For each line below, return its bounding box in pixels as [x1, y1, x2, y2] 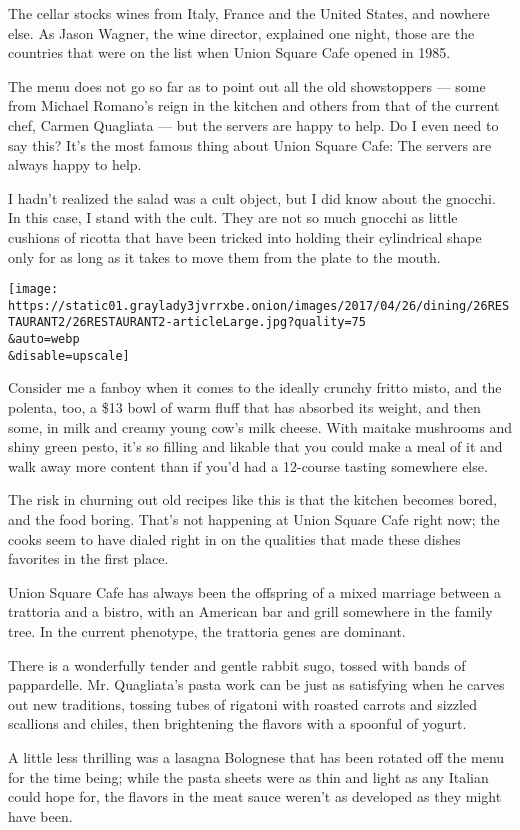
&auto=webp [8, 332, 80, 347]
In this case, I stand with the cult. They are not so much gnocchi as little [8, 207, 458, 228]
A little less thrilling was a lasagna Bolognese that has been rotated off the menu [8, 746, 505, 767]
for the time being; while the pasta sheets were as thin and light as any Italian [8, 766, 489, 787]
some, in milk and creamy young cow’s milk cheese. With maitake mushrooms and [8, 416, 513, 437]
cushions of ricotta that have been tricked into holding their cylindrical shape [8, 226, 482, 247]
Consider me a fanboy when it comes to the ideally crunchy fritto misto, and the [8, 377, 502, 398]
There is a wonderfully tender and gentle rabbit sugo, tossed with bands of [8, 654, 466, 675]
